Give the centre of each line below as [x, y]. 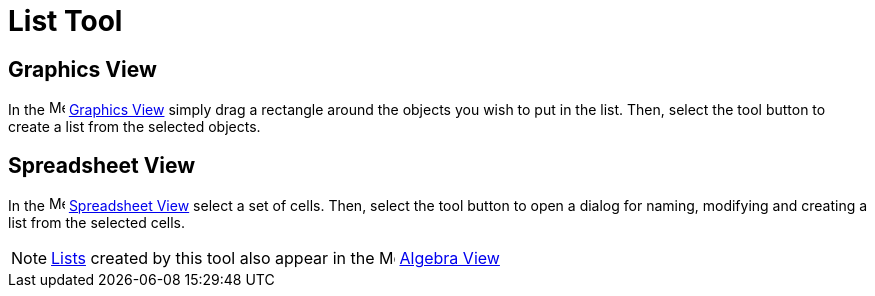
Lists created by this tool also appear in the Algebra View [275, 258]
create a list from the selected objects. [134, 127]
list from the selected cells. [97, 223]
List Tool [65, 21]
